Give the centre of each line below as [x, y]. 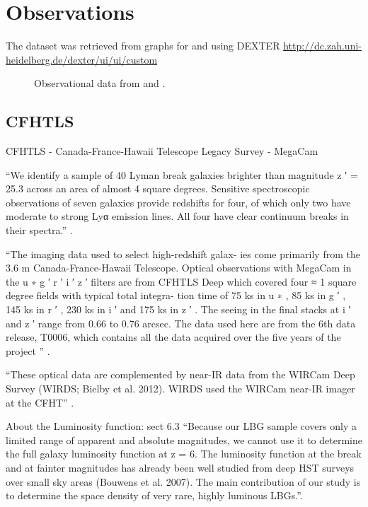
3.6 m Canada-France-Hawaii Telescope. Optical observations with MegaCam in [179, 268]
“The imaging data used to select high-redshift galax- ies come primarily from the [183, 253]
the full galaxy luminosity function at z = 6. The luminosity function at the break [184, 454]
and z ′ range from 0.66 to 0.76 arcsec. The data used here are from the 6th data [181, 323]
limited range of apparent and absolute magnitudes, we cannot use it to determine [184, 439]
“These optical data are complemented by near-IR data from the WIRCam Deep [180, 374]
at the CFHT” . [40, 402]
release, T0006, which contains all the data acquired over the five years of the [173, 337]
